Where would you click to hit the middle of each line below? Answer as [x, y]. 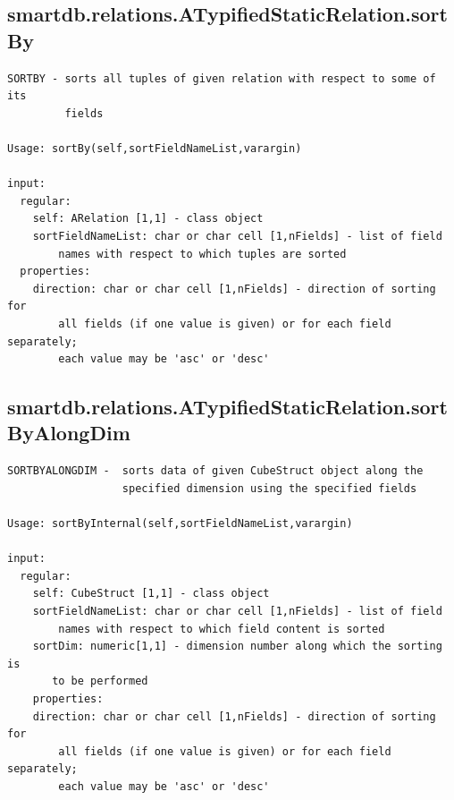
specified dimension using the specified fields [269, 488]
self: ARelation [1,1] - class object [148, 219]
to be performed [100, 681]
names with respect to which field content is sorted [222, 629]
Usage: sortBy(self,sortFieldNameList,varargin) [155, 148]
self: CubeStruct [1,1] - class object [151, 594]
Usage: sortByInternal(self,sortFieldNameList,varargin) [180, 524]
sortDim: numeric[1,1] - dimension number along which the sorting [237, 647]
